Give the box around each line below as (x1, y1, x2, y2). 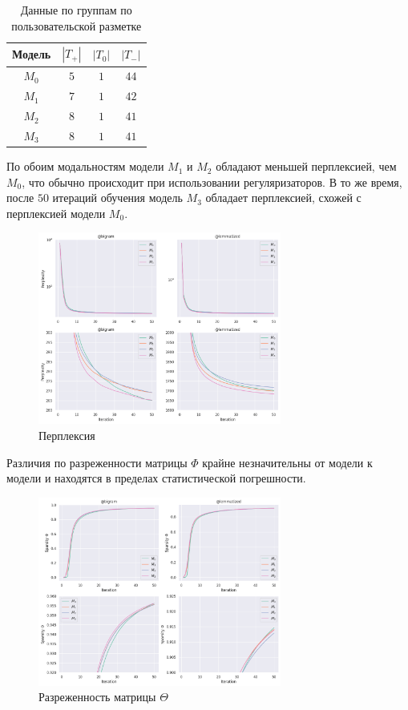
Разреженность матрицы (38, 688, 156, 705)
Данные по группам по (20, 2, 132, 18)
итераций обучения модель (52, 189, 183, 206)
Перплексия (38, 426, 95, 443)
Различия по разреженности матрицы (6, 454, 188, 470)
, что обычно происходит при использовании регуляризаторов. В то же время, (22, 173, 402, 190)
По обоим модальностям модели (6, 158, 164, 175)
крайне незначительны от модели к (202, 454, 373, 470)
